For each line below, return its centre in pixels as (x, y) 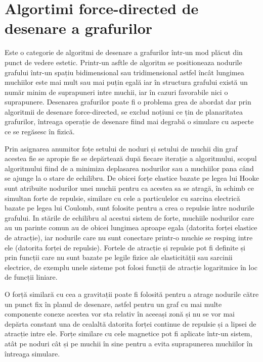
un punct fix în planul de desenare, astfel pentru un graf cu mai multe (113, 304)
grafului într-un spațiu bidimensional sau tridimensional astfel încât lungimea (124, 72)
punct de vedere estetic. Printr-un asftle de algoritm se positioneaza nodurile (123, 62)
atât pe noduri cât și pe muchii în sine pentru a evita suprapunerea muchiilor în (129, 343)
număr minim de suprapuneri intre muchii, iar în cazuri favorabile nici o (116, 92)
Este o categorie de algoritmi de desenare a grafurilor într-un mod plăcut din (124, 52)
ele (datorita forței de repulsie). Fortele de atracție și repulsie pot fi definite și (125, 247)
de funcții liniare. (31, 277)
